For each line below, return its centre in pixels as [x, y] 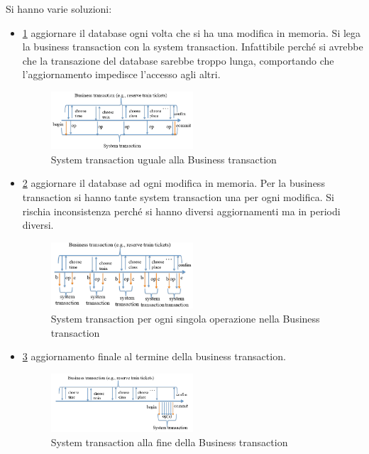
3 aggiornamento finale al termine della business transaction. [154, 356]
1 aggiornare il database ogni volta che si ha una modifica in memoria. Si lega [192, 32]
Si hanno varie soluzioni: [59, 9]
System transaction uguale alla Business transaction [164, 159]
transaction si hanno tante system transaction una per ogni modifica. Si [178, 196]
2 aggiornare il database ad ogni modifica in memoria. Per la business [174, 183]
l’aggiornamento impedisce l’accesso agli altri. [121, 74]
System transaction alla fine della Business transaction [169, 442]
